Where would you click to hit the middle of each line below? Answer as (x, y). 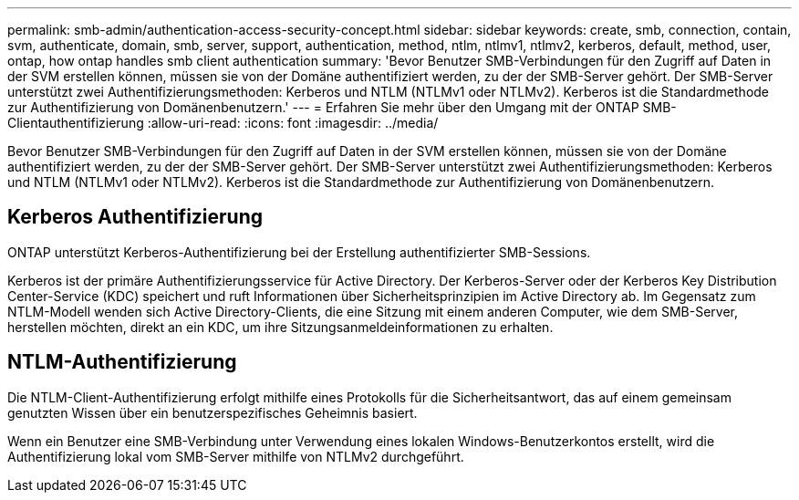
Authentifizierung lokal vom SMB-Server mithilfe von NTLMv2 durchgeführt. (236, 456)
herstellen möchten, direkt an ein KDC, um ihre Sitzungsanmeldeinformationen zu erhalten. (280, 327)
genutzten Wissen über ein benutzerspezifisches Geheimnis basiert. (213, 412)
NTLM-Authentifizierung (122, 362)
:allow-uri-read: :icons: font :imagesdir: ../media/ (293, 123)
